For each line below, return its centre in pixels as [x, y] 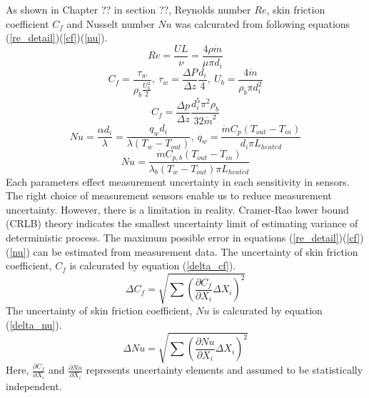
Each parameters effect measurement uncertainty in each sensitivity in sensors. [178, 181]
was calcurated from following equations [263, 23]
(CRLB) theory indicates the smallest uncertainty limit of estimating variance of [182, 223]
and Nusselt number [111, 23]
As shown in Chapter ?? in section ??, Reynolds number [128, 9]
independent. [34, 385]
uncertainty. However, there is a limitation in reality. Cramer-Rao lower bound [177, 209]
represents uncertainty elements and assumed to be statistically [224, 370]
